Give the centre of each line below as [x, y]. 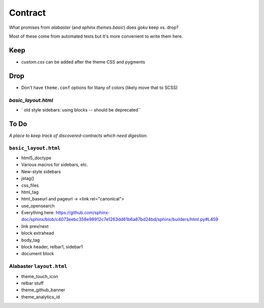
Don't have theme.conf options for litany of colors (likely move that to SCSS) [99, 88]
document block [38, 254]
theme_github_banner [43, 290]
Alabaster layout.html [38, 266]
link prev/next [35, 226]
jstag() [28, 178]
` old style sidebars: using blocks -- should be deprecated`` [81, 110]
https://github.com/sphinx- [83, 213]
